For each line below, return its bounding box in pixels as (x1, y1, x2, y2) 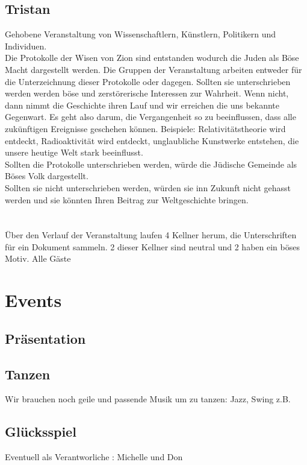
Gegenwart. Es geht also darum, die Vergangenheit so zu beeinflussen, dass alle (5, 110, 296, 123)
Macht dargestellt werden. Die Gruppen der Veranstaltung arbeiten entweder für (5, 63, 302, 75)
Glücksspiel (5, 422, 76, 441)
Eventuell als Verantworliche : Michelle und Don (5, 451, 183, 463)
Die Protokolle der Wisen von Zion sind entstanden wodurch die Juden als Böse (5, 51, 299, 64)
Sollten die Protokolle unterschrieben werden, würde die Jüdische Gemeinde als (5, 157, 297, 170)
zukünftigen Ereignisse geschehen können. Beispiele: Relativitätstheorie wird (5, 122, 286, 134)
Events (5, 288, 62, 312)
